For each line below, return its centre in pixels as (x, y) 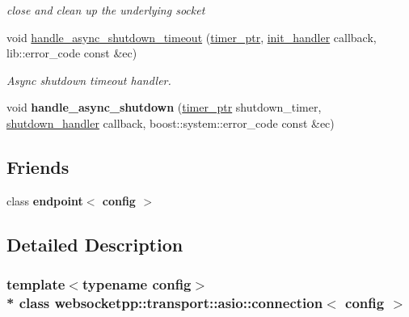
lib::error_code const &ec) (72, 53)
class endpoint (45, 200)
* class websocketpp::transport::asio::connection (165, 302)
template (36, 284)
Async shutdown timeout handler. (89, 80)
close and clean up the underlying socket (106, 10)
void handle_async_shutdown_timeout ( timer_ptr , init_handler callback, (192, 37)
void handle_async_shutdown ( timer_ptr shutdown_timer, (164, 107)
